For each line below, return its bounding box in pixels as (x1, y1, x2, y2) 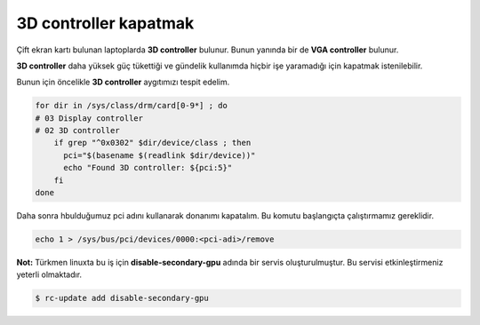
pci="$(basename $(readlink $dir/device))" (63, 150, 256, 160)
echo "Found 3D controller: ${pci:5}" (63, 162, 233, 173)
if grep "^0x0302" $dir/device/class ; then (53, 138, 252, 148)
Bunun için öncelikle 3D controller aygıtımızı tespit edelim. (16, 76, 230, 88)
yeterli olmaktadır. (16, 269, 83, 280)
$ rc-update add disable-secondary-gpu (35, 293, 209, 304)
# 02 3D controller (35, 125, 120, 136)
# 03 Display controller (35, 113, 144, 123)
